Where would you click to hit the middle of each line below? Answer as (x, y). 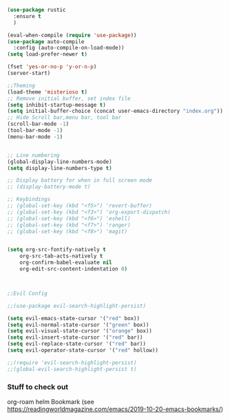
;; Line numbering (33, 155)
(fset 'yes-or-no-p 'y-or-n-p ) (52, 67)
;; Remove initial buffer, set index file (69, 98)
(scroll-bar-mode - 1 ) (38, 124)
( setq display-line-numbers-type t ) (60, 168)
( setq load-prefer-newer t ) (48, 54)
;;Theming (21, 85)
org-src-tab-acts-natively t (61, 256)
